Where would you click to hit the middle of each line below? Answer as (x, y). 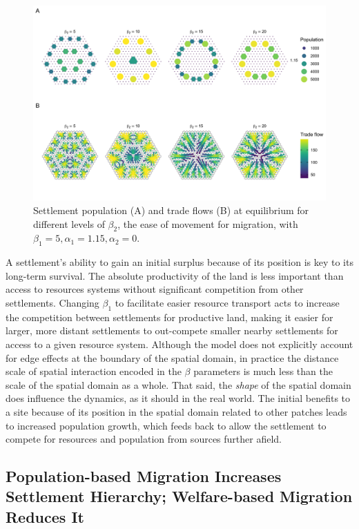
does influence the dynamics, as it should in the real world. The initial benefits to (178, 398)
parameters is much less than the (263, 371)
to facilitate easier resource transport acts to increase (227, 302)
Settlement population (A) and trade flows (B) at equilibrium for (171, 210)
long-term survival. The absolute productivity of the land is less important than (175, 275)
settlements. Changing (52, 302)
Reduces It (45, 516)
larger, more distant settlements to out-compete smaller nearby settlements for (172, 330)
